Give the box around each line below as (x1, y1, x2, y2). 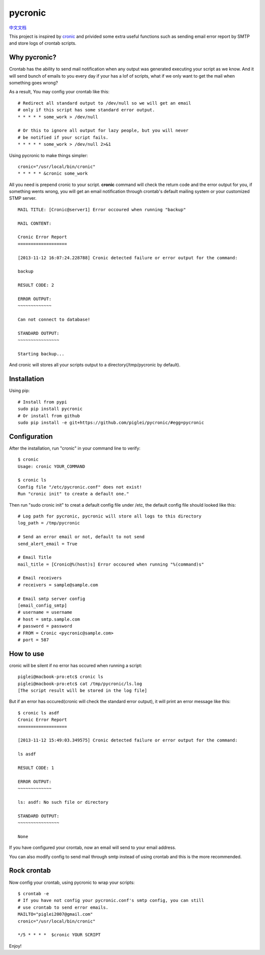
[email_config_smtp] (18, 603, 67, 608)
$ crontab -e (18, 891, 49, 896)
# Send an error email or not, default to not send (18, 534, 145, 540)
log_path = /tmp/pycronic (18, 520, 80, 526)
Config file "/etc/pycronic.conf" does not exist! (18, 484, 142, 490)
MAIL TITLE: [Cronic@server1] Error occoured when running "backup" (18, 207, 186, 212)
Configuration (9, 432, 53, 440)
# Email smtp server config (18, 596, 85, 601)
